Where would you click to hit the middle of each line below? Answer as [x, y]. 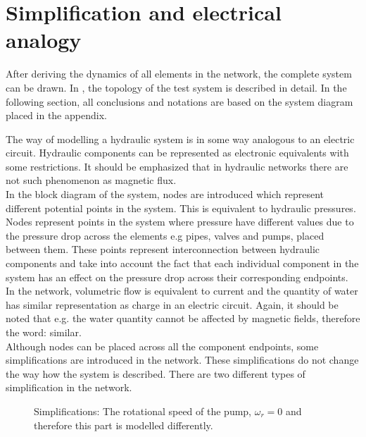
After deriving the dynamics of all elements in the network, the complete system [179, 74]
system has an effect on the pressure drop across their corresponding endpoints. [177, 277]
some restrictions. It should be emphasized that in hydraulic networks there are [177, 166]
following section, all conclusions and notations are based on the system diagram [179, 101]
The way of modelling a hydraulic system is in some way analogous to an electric [180, 139]
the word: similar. [44, 332]
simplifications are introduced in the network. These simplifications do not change [182, 360]
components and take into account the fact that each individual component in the [182, 263]
